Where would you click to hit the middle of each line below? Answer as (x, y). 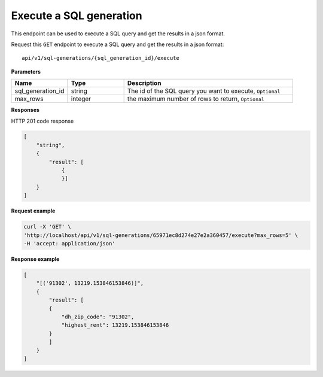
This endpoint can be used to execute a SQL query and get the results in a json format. (118, 34)
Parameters (26, 71)
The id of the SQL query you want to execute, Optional (204, 91)
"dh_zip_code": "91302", (98, 317)
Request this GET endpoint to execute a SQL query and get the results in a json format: (118, 44)
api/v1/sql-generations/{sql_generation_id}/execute (100, 58)
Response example (35, 259)
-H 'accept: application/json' (70, 243)
